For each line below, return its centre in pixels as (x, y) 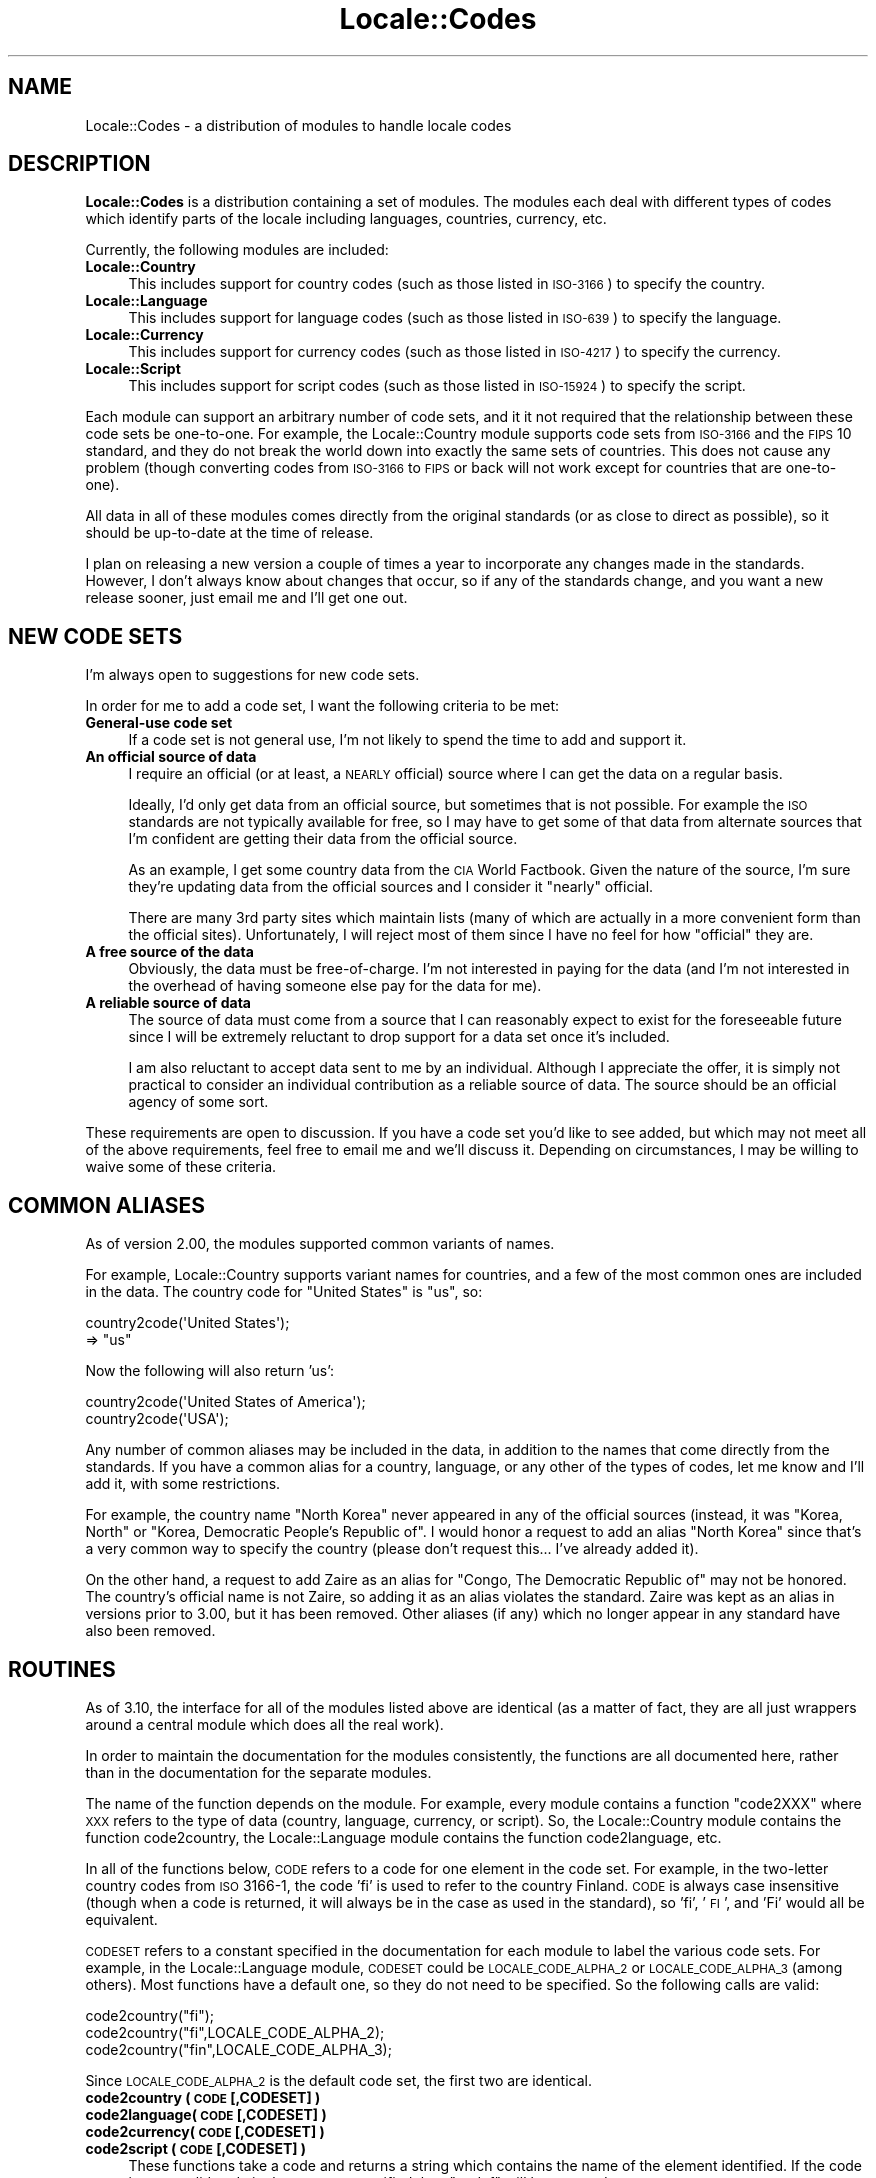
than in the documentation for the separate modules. (258, 1772)
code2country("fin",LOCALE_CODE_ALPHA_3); (238, 2049)
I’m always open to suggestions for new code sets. (252, 675)
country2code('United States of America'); (225, 1402)
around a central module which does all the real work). (264, 1724)
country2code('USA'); (157, 1419)
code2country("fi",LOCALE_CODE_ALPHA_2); (235, 2032)
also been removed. (150, 1631)
